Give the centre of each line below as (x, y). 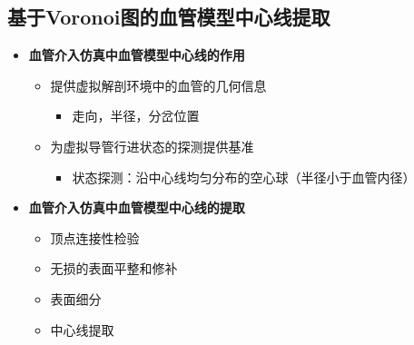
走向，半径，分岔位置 (136, 116)
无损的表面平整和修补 (114, 268)
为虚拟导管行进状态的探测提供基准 (152, 146)
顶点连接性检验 (95, 237)
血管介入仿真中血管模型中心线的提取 (137, 207)
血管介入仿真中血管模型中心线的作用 (137, 55)
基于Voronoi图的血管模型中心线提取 (169, 17)
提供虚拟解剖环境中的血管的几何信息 (158, 85)
